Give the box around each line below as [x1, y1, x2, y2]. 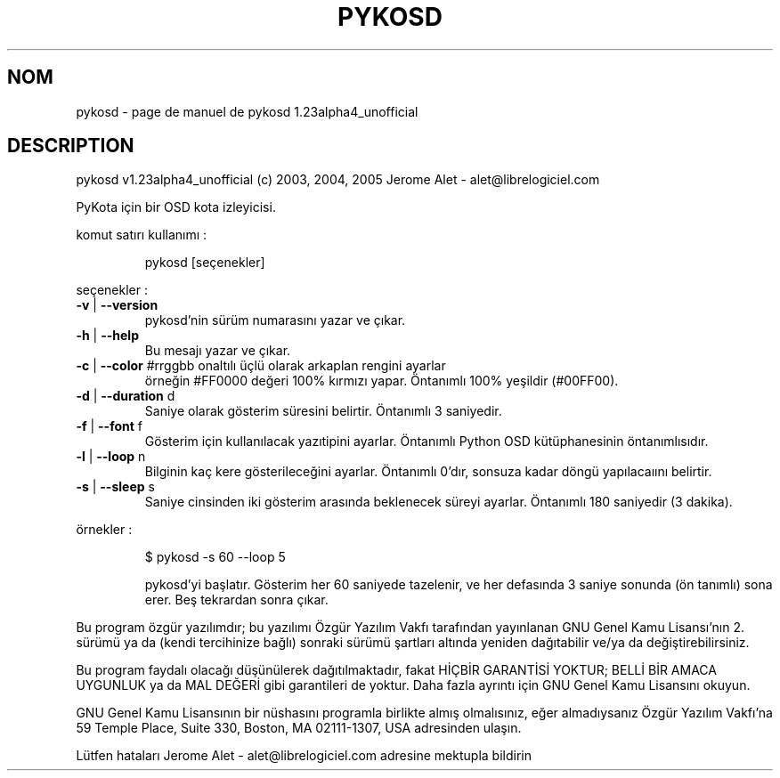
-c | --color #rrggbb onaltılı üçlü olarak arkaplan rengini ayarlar [76, 358, 446, 374]
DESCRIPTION [7, 134, 134, 158]
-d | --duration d [76, 388, 175, 404]
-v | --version [76, 297, 158, 313]
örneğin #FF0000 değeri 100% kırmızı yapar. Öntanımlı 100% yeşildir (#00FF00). [144, 373, 619, 389]
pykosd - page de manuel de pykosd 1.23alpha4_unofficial [76, 103, 418, 119]
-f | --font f [76, 418, 142, 434]
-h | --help [76, 328, 139, 344]
